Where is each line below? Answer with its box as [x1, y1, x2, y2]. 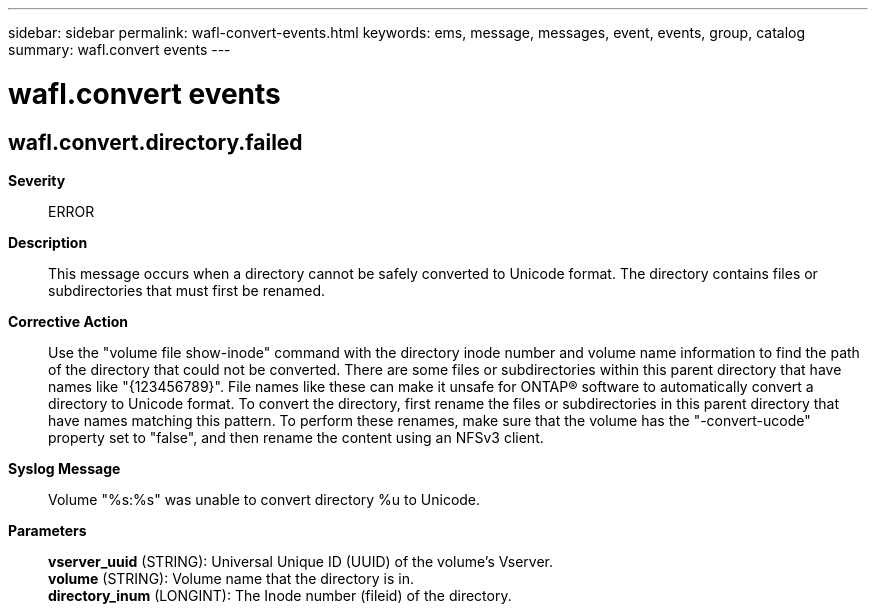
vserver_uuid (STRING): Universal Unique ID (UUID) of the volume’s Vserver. [48, 552, 553, 570]
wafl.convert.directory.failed [8, 129, 303, 155]
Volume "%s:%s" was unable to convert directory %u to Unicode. [48, 490, 481, 508]
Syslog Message [8, 459, 121, 477]
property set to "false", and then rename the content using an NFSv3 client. [48, 428, 544, 446]
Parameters [8, 521, 87, 539]
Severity [8, 171, 66, 189]
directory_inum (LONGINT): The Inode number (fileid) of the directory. [48, 586, 512, 604]
